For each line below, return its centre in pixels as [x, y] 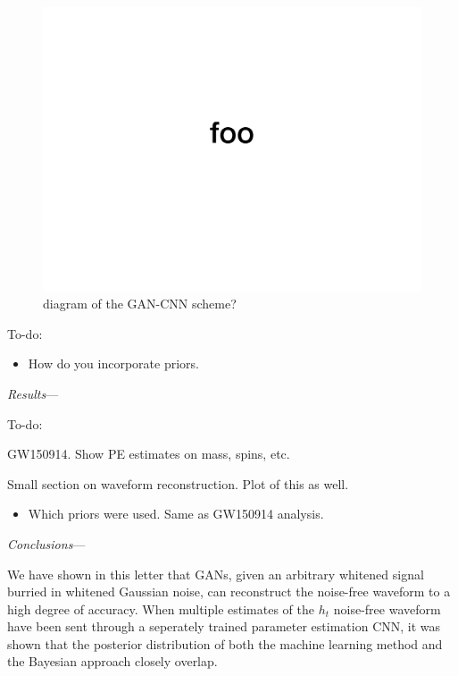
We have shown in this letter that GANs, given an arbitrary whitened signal [216, 574]
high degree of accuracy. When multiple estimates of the [161, 608]
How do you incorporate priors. [113, 363]
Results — [33, 393]
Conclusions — [46, 543]
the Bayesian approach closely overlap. [112, 661]
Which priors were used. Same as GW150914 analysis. [176, 514]
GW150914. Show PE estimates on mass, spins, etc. [149, 454]
